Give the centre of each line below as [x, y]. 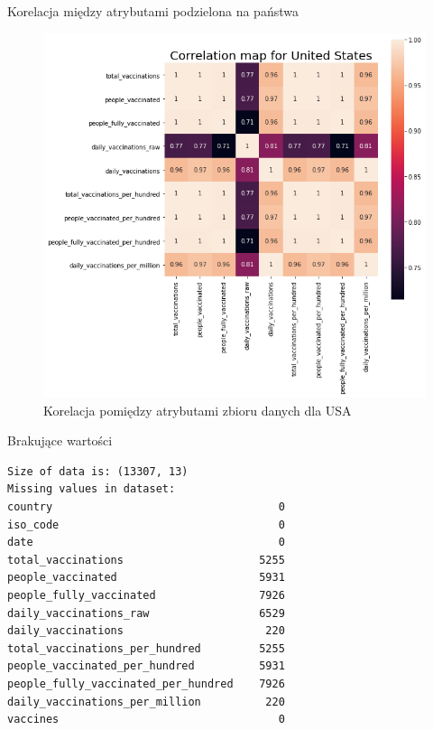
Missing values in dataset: [92, 489]
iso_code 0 [146, 524]
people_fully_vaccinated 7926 [146, 595]
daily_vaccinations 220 [146, 631]
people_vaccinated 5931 [146, 578]
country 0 [146, 507]
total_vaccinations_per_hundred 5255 [146, 648]
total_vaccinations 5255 [146, 560]
